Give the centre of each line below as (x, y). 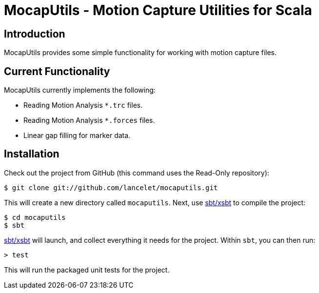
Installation (32, 154)
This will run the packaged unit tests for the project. (87, 270)
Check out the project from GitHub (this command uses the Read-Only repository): (137, 173)
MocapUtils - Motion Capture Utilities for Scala (158, 10)
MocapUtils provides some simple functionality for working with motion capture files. (140, 53)
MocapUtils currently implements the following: (80, 90)
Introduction (35, 34)
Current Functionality (57, 71)
